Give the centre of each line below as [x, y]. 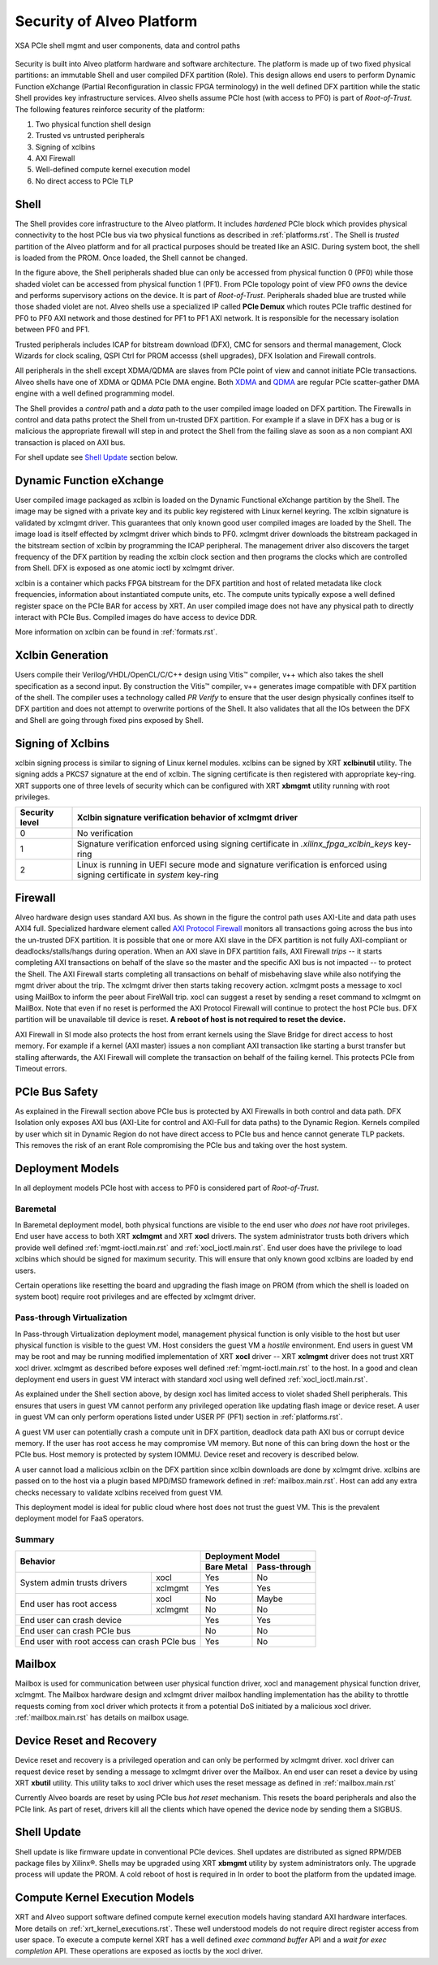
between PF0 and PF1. [52, 330]
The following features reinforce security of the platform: [110, 109]
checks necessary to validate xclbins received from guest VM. [119, 1492]
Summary [35, 1539]
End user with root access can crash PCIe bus [108, 1641]
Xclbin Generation [62, 655]
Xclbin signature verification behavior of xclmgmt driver [188, 818]
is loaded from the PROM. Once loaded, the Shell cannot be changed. [131, 258]
